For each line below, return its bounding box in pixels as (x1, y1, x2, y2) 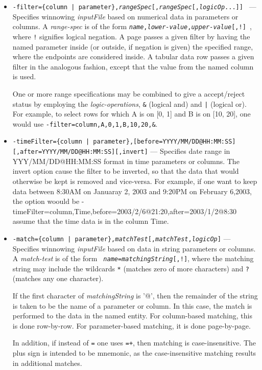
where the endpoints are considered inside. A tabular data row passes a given (12, 51, 254, 62)
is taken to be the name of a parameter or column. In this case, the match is (12, 300, 252, 311)
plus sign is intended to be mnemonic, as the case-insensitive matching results (12, 348, 256, 358)
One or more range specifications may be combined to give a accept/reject (12, 88, 245, 99)
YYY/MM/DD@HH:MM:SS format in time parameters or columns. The (12, 155, 240, 166)
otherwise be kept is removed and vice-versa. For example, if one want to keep (12, 175, 257, 186)
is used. (12, 71, 36, 82)
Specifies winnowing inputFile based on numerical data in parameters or (12, 11, 239, 21)
